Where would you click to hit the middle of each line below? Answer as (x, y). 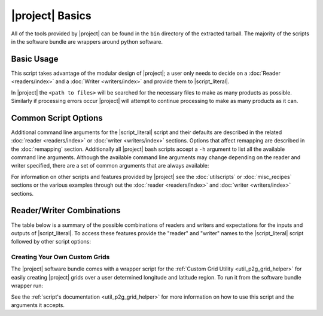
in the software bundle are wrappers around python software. (87, 41)
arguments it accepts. (38, 305)
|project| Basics (51, 16)
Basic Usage (35, 59)
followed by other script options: (51, 242)
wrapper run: (27, 286)
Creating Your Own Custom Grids (60, 257)
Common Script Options (57, 118)
